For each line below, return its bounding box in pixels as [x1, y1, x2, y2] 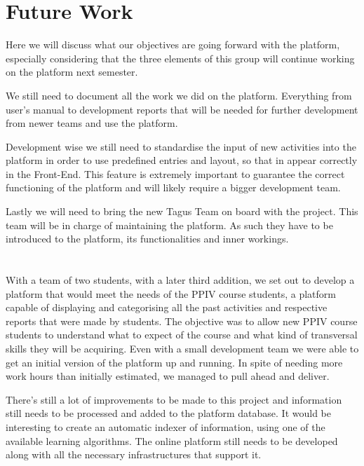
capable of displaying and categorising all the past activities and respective [6, 300, 328, 315]
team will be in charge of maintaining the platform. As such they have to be [6, 217, 333, 232]
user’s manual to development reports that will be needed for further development [6, 102, 358, 116]
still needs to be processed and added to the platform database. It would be [6, 406, 332, 420]
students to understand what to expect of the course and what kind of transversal [6, 327, 358, 342]
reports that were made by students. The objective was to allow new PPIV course [6, 313, 358, 328]
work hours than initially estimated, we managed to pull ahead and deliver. [6, 369, 330, 383]
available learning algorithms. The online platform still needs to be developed [6, 433, 338, 448]
